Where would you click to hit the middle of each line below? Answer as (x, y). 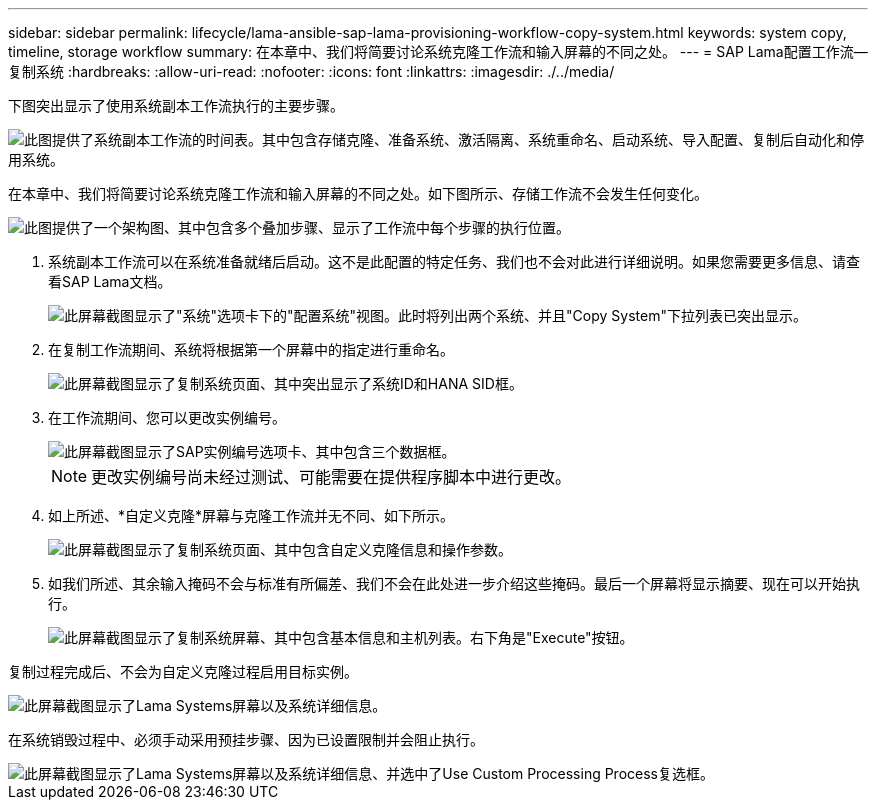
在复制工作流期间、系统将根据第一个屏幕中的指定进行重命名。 (251, 349)
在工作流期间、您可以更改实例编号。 (167, 417)
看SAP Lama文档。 (110, 281)
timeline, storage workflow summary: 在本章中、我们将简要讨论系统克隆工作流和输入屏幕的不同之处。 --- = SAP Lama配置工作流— (438, 51)
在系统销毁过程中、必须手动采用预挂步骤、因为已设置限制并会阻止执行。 (246, 739)
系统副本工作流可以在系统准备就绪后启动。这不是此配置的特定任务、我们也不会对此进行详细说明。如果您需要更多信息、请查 (454, 261)
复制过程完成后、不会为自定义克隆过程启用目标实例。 (183, 671)
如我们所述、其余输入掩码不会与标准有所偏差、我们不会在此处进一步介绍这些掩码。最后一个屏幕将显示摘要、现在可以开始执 (454, 583)
